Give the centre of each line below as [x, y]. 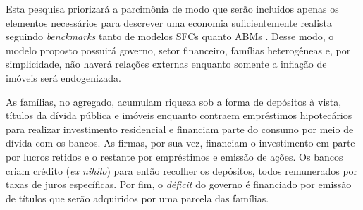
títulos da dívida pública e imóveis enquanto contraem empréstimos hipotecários [179, 115]
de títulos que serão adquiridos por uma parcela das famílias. [137, 198]
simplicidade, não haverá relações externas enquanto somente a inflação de [166, 64]
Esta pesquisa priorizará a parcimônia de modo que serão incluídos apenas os [172, 8]
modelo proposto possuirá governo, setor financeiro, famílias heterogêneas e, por [178, 50]
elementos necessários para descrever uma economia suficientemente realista [169, 22]
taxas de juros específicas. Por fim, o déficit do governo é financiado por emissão [179, 184]
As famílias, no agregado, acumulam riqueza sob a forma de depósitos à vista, [174, 101]
